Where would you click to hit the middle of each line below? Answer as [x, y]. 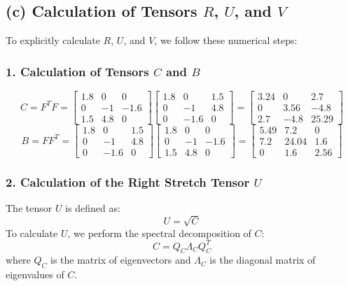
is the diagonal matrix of [263, 260]
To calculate [32, 233]
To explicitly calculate [53, 40]
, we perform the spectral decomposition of [159, 233]
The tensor [29, 208]
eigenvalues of [35, 274]
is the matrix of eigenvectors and [121, 260]
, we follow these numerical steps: [226, 40]
